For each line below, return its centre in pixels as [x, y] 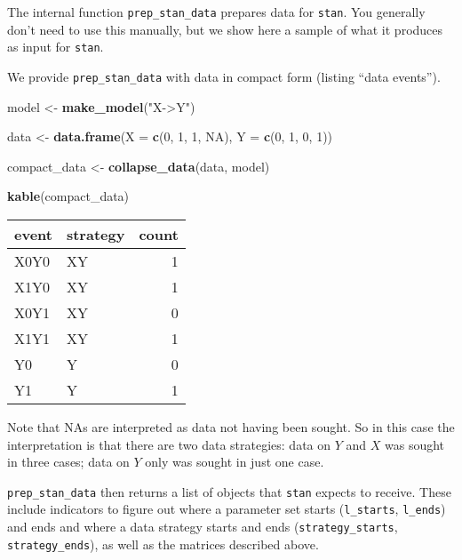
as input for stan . [56, 47]
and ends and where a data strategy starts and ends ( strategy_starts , [203, 527]
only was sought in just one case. [235, 462]
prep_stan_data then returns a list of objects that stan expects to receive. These [229, 491]
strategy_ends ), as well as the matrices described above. [163, 544]
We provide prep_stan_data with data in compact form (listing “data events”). [224, 76]
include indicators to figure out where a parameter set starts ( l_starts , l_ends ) [227, 509]
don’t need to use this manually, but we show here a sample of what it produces [225, 29]
